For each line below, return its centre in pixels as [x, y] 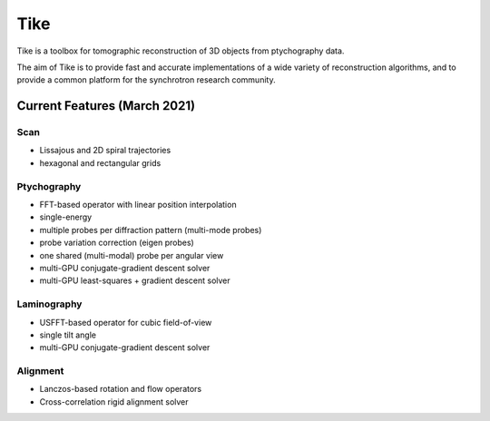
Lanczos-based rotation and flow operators [121, 389]
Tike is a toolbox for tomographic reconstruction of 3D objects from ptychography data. [181, 51]
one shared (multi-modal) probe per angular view [132, 255]
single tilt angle [68, 335]
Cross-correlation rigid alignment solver [114, 401]
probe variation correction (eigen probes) [117, 243]
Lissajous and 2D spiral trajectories [105, 151]
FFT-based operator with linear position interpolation [138, 205]
